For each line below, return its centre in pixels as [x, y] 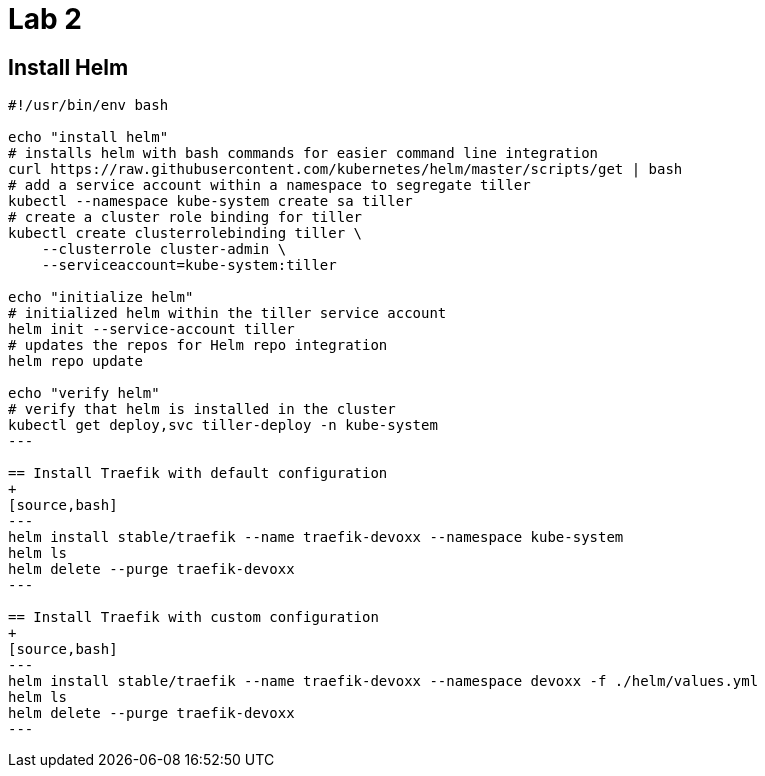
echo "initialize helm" [101, 297]
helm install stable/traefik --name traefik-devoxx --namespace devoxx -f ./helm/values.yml [383, 681]
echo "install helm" [88, 137]
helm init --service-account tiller [151, 329]
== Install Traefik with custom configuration [193, 617]
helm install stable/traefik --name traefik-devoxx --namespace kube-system [316, 537]
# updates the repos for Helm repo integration [198, 345]
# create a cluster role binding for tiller [185, 217]
